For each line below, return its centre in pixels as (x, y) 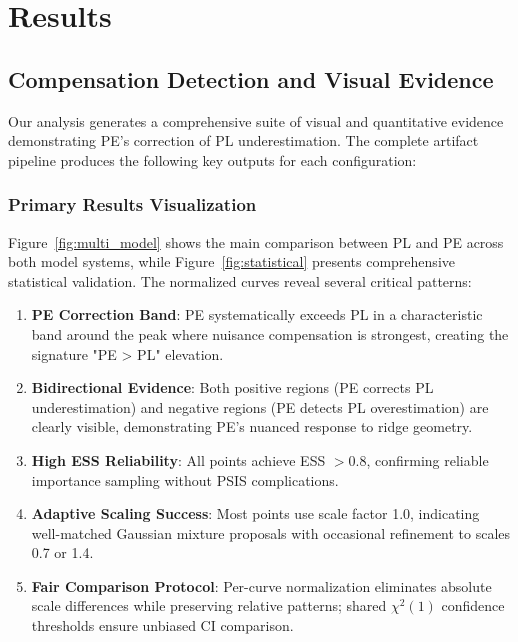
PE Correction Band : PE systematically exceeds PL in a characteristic (257, 314)
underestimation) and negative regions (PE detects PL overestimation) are (260, 406)
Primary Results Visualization (132, 204)
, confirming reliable (427, 459)
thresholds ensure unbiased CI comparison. (162, 625)
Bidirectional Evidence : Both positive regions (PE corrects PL (232, 387)
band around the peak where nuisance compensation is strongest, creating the (270, 333)
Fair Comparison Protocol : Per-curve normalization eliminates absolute (261, 585)
